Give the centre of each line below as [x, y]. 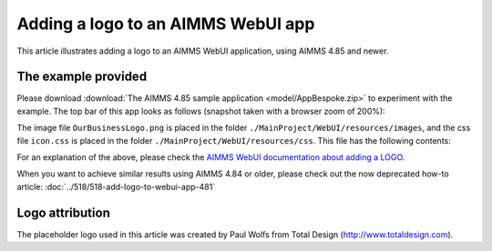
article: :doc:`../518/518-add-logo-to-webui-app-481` [116, 186]
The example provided [82, 77]
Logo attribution [64, 212]
